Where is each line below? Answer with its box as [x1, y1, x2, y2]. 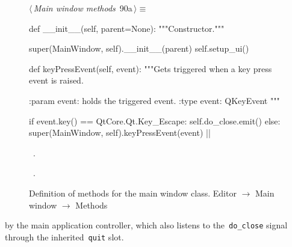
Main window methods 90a [33, 2, 132, 14]
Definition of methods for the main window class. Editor [29, 186, 237, 199]
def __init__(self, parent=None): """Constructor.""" [29, 22, 225, 34]
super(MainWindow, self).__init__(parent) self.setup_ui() [29, 42, 249, 55]
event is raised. [29, 74, 84, 87]
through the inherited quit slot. [5, 230, 124, 243]
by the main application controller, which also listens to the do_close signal [5, 219, 288, 231]
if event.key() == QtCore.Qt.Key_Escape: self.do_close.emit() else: [29, 114, 281, 127]
